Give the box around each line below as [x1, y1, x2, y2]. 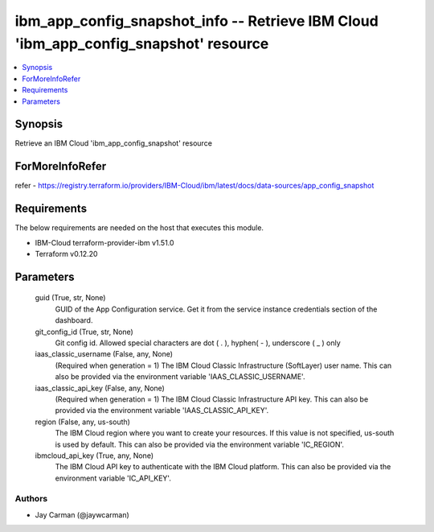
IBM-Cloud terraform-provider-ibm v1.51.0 [35, 237, 174, 247]
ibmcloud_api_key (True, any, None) [35, 451, 154, 460]
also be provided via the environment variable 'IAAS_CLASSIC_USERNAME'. [55, 372, 305, 381]
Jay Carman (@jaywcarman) [35, 509, 130, 519]
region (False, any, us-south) [35, 417, 130, 427]
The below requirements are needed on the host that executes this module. [14, 223, 264, 233]
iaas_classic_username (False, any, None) [35, 349, 173, 359]
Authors [14, 493, 48, 505]
